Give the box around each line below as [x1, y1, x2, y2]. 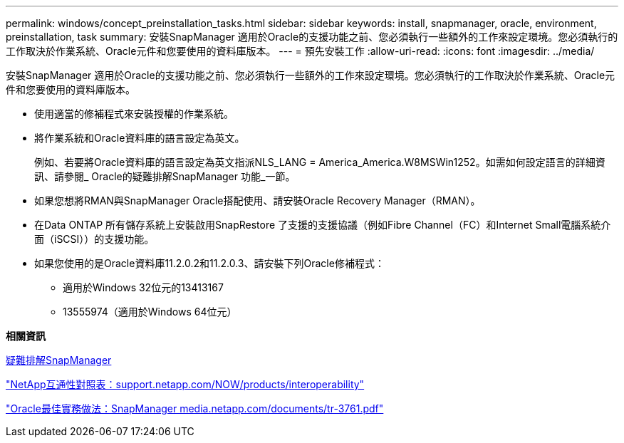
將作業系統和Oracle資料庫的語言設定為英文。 [34, 132, 245, 144]
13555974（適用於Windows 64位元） [63, 306, 237, 318]
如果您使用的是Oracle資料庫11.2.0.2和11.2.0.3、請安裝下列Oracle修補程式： [34, 257, 385, 269]
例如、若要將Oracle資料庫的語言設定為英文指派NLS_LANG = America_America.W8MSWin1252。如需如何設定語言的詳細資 [34, 156, 605, 168]
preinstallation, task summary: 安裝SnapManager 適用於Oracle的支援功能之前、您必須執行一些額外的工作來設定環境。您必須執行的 [6, 31, 618, 43]
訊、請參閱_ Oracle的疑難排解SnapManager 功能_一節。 [34, 170, 296, 182]
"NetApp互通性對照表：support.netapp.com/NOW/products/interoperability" [6, 378, 365, 390]
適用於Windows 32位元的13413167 [63, 281, 224, 293]
